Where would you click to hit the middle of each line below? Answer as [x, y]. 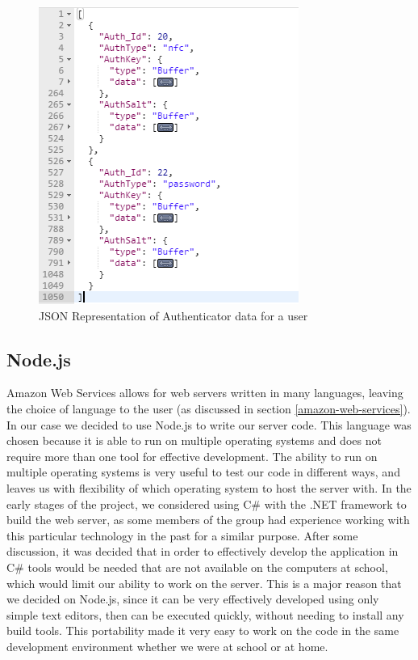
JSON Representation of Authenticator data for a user [173, 315]
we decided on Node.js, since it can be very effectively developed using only [193, 599]
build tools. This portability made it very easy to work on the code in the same [203, 630]
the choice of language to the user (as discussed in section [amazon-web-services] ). [209, 408]
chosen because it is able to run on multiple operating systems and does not [194, 440]
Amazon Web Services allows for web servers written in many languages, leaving [205, 393]
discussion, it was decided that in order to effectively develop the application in [203, 551]
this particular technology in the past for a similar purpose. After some [182, 535]
